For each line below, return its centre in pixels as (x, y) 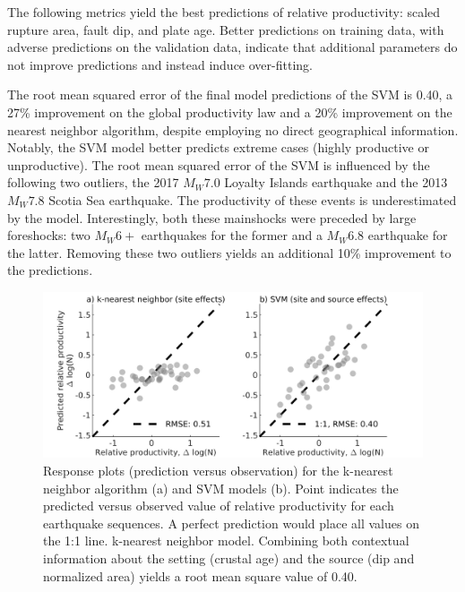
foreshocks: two (49, 235)
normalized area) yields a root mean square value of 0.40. (200, 575)
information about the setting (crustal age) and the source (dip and (229, 558)
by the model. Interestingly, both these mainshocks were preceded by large (212, 217)
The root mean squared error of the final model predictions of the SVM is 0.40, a (230, 94)
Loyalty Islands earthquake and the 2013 (336, 182)
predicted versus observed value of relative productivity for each (219, 506)
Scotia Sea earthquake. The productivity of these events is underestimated (253, 199)
